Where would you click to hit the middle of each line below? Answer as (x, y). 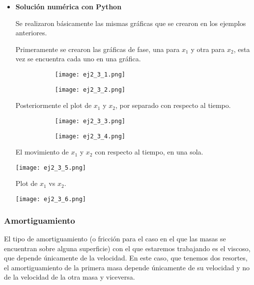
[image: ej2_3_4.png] (90, 136)
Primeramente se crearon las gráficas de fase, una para (98, 49)
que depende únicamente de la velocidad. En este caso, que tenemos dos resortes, (126, 258)
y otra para (208, 49)
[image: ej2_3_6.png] (51, 199)
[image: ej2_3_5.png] (51, 168)
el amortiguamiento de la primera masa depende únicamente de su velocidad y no (127, 267)
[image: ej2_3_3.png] (90, 121)
